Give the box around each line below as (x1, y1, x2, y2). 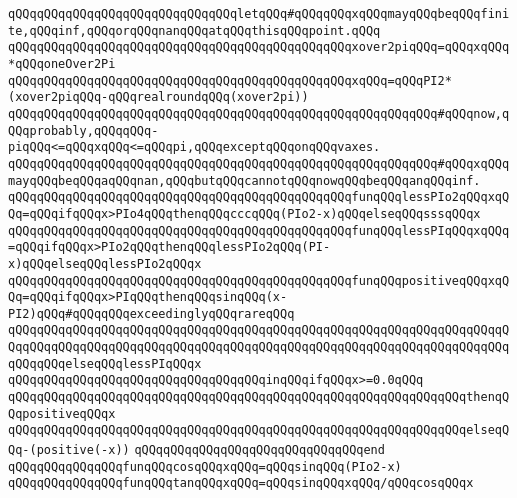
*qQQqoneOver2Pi (8, 56, 116, 71)
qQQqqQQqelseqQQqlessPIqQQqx (8, 356, 202, 371)
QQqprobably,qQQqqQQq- (8, 123, 159, 138)
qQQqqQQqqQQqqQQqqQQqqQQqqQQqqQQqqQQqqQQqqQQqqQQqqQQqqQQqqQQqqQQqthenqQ (8, 390, 510, 405)
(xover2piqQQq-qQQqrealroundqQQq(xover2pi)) (8, 90, 309, 105)
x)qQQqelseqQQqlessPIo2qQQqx (8, 256, 202, 271)
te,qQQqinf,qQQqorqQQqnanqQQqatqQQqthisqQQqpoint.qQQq (8, 23, 381, 38)
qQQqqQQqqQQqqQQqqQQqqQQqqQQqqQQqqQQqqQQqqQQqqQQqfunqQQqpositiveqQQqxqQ (8, 273, 510, 288)
